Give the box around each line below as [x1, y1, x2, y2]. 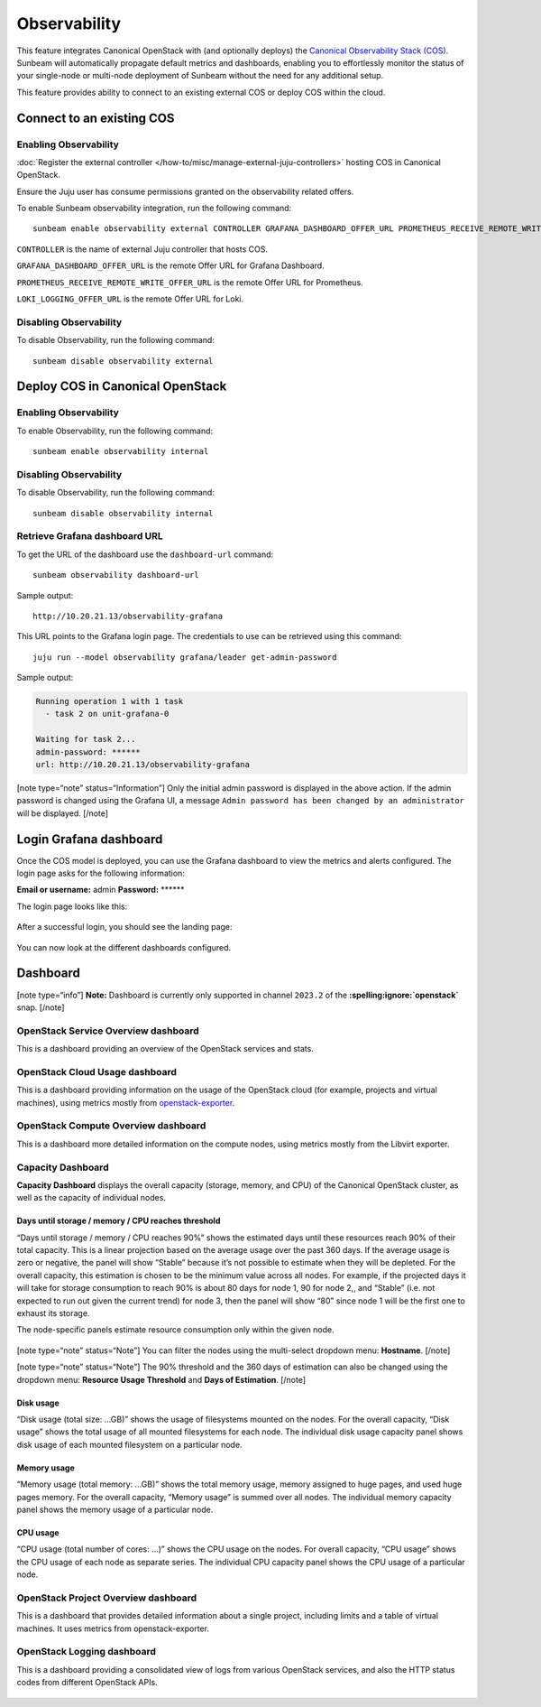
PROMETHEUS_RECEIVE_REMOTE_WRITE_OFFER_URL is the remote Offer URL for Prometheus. [16, 276, 364, 288]
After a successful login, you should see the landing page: [16, 922, 234, 932]
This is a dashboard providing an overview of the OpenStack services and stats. [16, 1044, 315, 1054]
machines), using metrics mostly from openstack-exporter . [16, 1097, 235, 1108]
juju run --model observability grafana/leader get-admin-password [32, 652, 337, 663]
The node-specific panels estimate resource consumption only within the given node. [16, 1324, 335, 1335]
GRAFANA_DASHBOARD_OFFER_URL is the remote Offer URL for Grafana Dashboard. [16, 260, 325, 271]
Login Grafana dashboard [16, 831, 163, 847]
